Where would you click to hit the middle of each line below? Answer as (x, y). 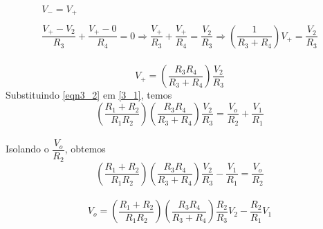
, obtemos (85, 149)
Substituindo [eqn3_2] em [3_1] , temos (89, 95)
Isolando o (27, 149)
